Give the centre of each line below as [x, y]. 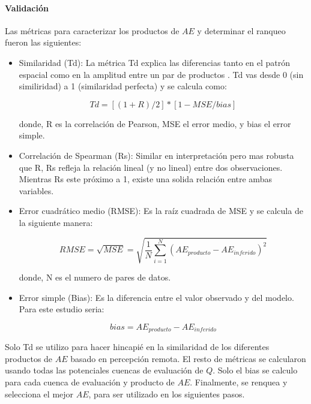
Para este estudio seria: [62, 309]
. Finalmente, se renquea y [239, 382]
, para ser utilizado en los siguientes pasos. [167, 394]
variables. [36, 190]
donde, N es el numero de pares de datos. [95, 277]
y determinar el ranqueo [241, 30]
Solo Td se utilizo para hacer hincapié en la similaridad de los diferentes [137, 347]
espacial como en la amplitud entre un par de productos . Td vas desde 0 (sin [161, 74]
